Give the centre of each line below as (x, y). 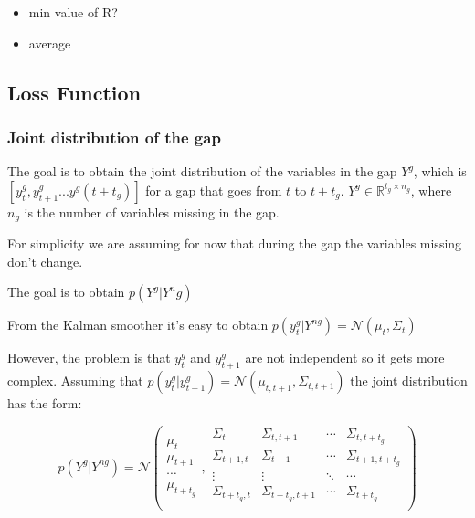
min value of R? (73, 12)
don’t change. (45, 261)
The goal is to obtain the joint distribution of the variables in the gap (202, 171)
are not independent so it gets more (345, 358)
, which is (440, 171)
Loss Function (74, 92)
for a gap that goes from (214, 190)
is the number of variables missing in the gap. (152, 211)
